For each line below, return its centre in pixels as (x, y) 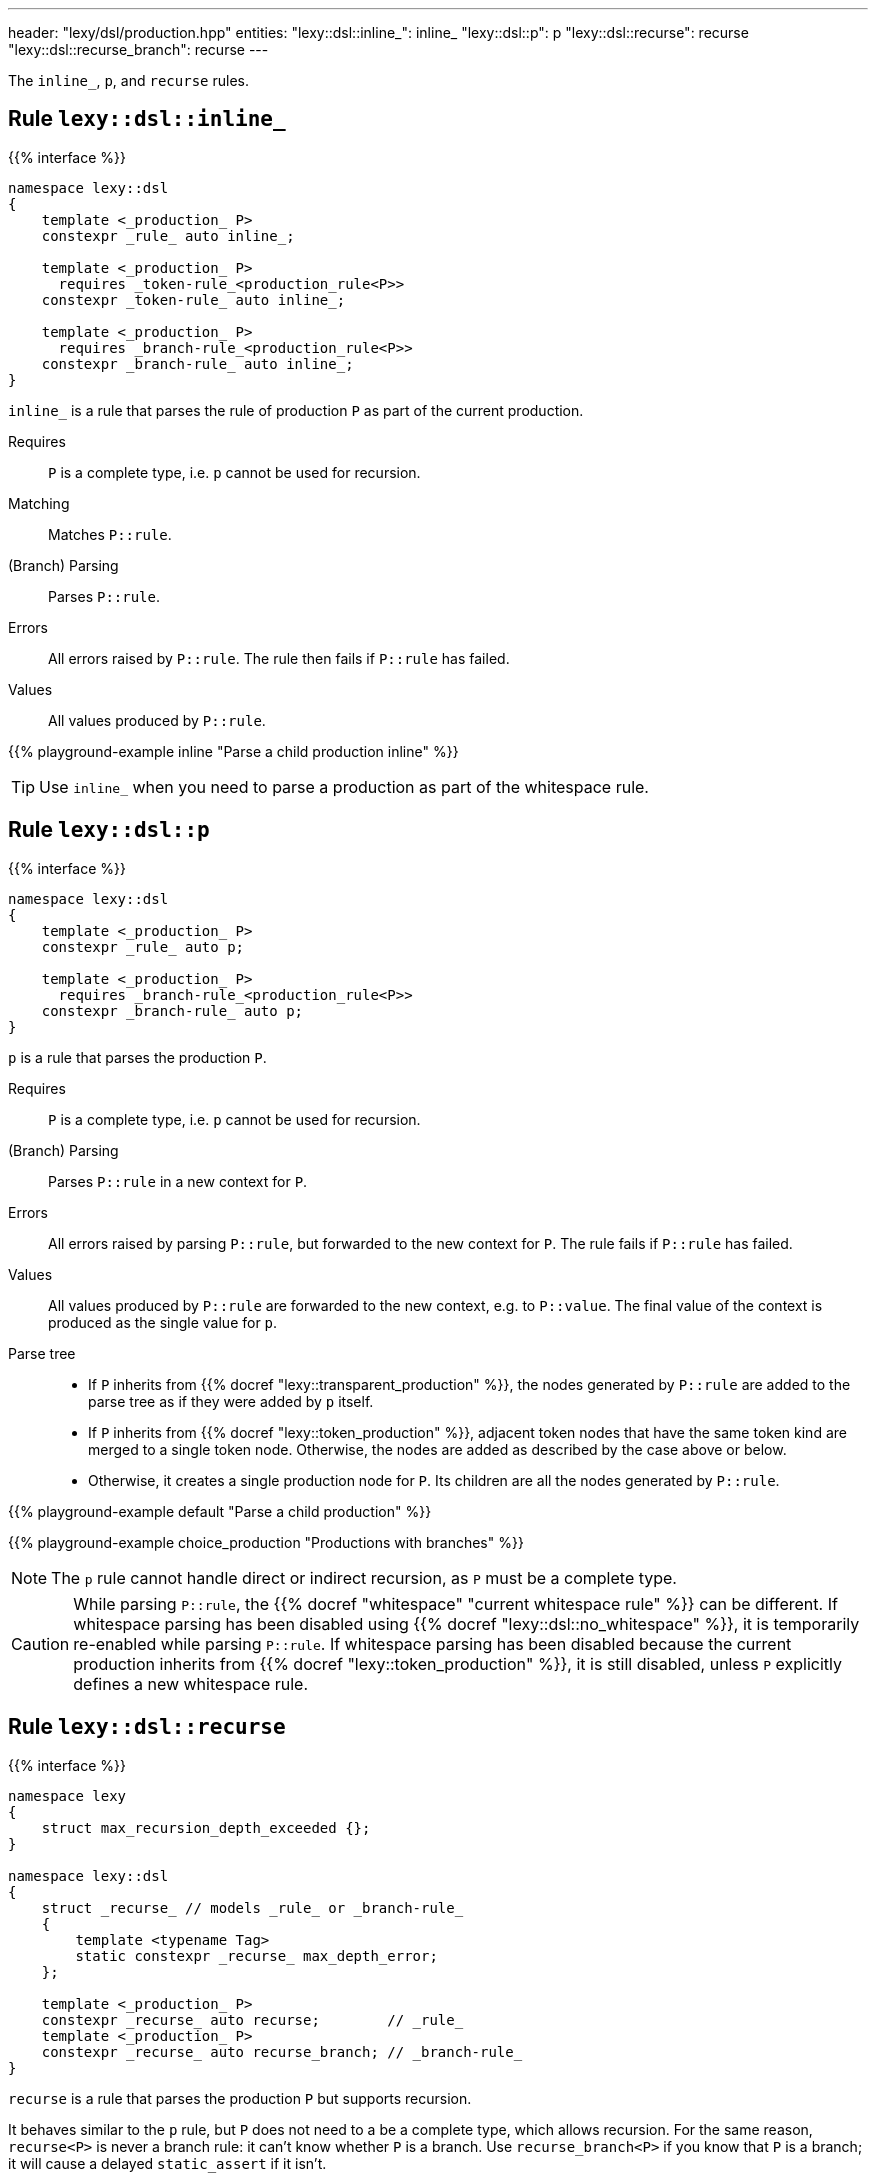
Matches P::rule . (110, 534)
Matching (39, 503)
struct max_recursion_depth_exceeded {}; (206, 1827)
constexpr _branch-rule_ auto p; (172, 1010)
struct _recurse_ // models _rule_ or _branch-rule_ (252, 1907)
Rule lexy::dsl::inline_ (147, 119)
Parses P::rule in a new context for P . (178, 1181)
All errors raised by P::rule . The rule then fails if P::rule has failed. (279, 658)
